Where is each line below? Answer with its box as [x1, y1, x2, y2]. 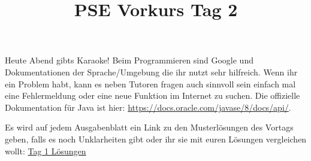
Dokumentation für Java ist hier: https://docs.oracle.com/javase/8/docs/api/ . [5, 101, 291, 113]
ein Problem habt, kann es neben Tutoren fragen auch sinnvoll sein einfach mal [5, 77, 296, 90]
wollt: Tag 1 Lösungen [5, 144, 86, 157]
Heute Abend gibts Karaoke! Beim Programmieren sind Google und [5, 54, 253, 66]
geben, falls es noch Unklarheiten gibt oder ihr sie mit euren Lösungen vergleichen [5, 132, 307, 145]
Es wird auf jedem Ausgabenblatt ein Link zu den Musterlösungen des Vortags [5, 121, 294, 133]
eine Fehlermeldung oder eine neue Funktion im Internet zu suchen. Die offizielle [5, 89, 300, 102]
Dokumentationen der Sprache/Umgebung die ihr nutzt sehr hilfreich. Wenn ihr [5, 65, 298, 78]
